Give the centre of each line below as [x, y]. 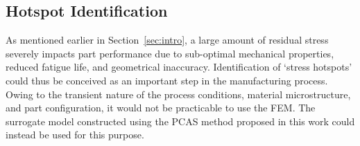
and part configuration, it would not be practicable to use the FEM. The [161, 108]
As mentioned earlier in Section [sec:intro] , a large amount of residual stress [167, 40]
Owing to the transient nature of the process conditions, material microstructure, [178, 94]
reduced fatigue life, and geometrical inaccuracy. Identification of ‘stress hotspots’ [179, 67]
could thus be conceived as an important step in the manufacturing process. [167, 80]
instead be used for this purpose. [75, 135]
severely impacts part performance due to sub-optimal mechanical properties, [170, 53]
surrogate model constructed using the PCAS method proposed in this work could [180, 121]
